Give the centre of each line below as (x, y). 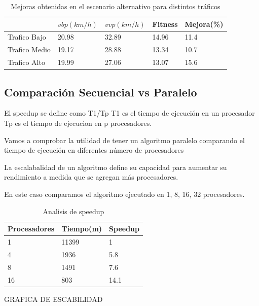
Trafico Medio (29, 49)
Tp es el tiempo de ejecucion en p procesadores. (78, 123)
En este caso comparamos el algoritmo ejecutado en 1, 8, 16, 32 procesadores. (124, 194)
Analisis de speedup (73, 211)
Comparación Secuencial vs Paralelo (101, 92)
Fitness (165, 24)
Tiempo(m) (82, 229)
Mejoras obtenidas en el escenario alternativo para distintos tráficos (116, 6)
